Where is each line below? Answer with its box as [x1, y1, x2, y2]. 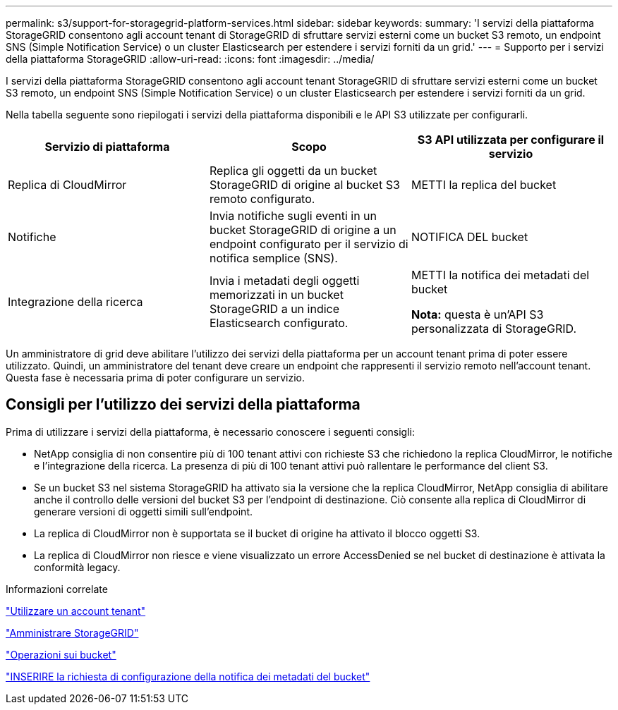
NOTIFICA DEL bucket [411, 230, 528, 244]
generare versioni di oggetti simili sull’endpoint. [34, 505, 253, 518]
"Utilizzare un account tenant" [6, 604, 146, 617]
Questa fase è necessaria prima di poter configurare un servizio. [6, 372, 305, 384]
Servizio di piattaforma [44, 140, 170, 154]
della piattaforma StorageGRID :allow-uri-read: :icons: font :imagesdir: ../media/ [6, 53, 375, 65]
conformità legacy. [34, 561, 121, 573]
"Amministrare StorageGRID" [6, 626, 139, 639]
